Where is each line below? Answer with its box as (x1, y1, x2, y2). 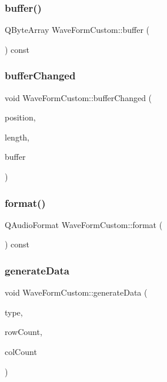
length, (5, 130, 30, 143)
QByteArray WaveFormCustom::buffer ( (5, 24, 150, 36)
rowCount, (5, 326, 42, 338)
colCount (5, 346, 37, 357)
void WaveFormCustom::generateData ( (5, 286, 148, 299)
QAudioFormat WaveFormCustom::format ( (5, 218, 163, 230)
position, (5, 111, 36, 123)
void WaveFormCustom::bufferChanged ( (5, 91, 152, 103)
